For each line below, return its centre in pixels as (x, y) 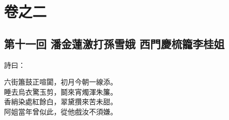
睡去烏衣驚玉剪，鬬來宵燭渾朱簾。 (61, 91)
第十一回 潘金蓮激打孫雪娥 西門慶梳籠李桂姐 (114, 43)
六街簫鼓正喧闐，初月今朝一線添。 (61, 82)
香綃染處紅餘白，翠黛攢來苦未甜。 (61, 102)
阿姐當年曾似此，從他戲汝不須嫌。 (61, 111)
